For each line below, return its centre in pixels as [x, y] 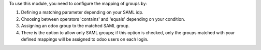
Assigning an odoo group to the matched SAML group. [75, 26]
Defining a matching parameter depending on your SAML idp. [82, 12]
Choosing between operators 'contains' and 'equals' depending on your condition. [103, 19]
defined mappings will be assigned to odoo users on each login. [85, 39]
